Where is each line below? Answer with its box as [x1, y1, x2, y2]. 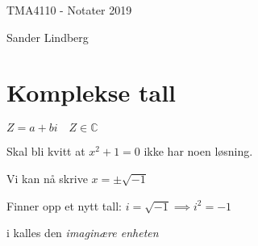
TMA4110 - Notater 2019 [6, 2, 132, 18]
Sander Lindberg [6, 28, 89, 45]
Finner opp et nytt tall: [6, 197, 122, 214]
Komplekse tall [6, 76, 177, 109]
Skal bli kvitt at [6, 143, 85, 160]
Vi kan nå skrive [6, 169, 88, 186]
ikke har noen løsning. [144, 143, 253, 160]
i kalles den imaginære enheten [6, 224, 159, 241]
